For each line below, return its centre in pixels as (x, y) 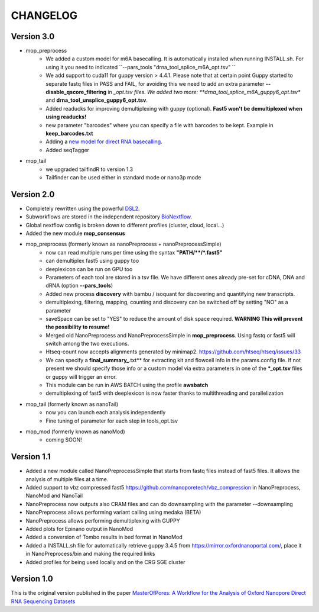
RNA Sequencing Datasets (43, 601)
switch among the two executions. (87, 344)
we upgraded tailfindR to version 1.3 (89, 169)
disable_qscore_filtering (76, 92)
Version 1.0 (32, 579)
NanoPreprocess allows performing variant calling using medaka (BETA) (113, 513)
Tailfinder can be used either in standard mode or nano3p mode (123, 177)
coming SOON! (64, 440)
